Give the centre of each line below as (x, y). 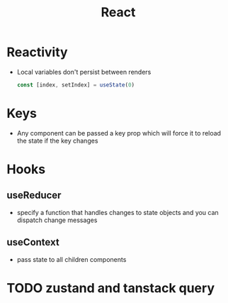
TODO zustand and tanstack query (111, 288)
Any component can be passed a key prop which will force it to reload (119, 133)
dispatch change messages (57, 220)
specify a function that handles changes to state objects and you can (118, 212)
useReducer (34, 195)
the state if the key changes (57, 141)
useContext (33, 242)
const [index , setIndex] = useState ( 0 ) (76, 85)
